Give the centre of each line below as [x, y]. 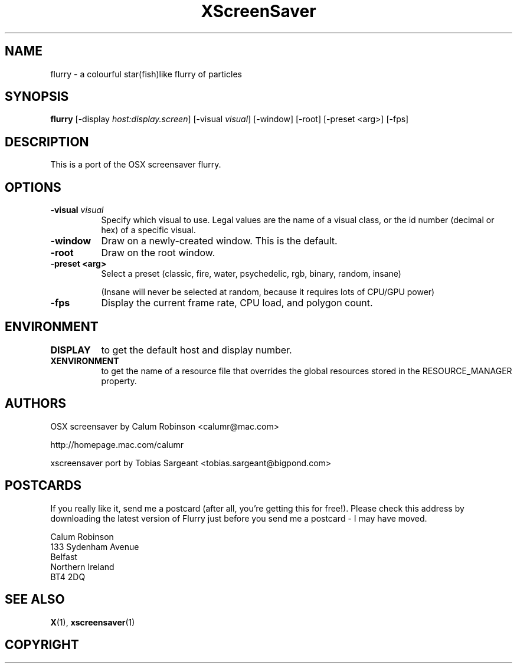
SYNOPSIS [37, 97]
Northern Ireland [82, 567]
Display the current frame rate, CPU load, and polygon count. [237, 303]
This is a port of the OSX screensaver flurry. [136, 165]
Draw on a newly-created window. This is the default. [219, 241]
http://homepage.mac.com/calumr [117, 444]
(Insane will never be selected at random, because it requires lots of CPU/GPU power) [268, 292]
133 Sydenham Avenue [95, 546]
